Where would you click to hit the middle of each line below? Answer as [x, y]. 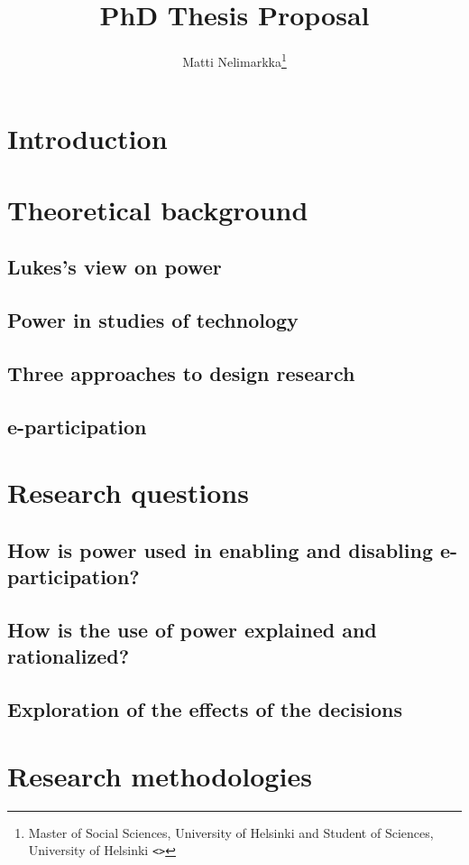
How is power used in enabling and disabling [220, 549]
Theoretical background [158, 209]
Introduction [87, 139]
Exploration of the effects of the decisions [205, 709]
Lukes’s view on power [115, 267]
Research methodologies [160, 775]
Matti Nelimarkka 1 [234, 60]
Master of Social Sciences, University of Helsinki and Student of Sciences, [231, 832]
